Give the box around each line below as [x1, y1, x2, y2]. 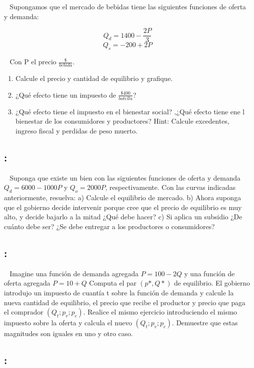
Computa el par [89, 278, 137, 288]
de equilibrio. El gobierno [174, 278, 250, 288]
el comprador [4, 307, 44, 317]
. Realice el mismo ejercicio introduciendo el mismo [83, 307, 237, 317]
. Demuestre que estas [172, 317, 238, 328]
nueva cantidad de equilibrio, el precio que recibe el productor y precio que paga [4, 297, 246, 307]
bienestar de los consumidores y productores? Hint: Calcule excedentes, [15, 116, 229, 126]
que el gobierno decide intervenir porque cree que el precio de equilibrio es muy [4, 202, 242, 212]
